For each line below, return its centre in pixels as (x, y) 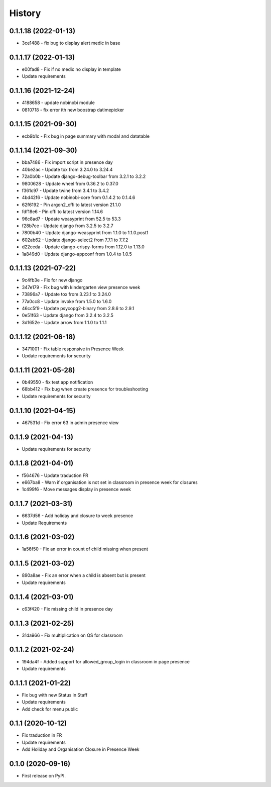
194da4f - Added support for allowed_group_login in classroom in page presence (106, 661)
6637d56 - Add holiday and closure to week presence (78, 516)
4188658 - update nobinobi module (58, 103)
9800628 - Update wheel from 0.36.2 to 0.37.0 (70, 183)
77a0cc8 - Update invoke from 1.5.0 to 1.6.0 (67, 301)
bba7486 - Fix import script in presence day (67, 162)
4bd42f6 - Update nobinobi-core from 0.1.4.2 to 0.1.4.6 (79, 198)
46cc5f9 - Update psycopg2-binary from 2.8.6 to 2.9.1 (78, 309)
